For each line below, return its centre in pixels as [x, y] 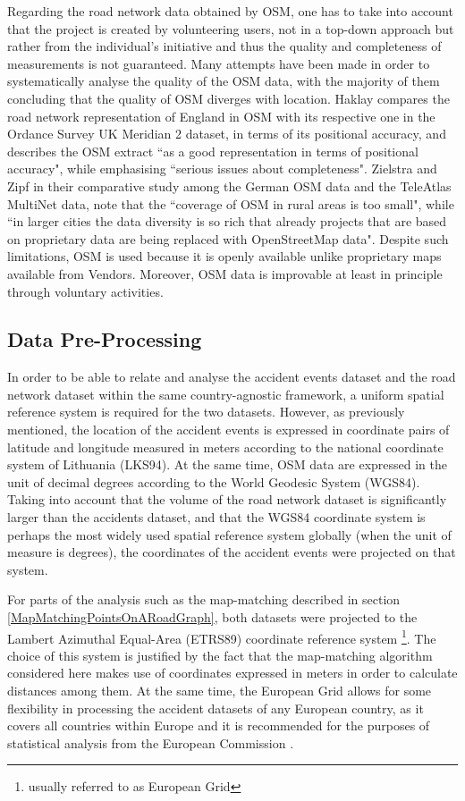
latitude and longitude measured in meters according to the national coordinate [225, 447]
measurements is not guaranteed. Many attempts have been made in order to [219, 63]
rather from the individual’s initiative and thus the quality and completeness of [224, 46]
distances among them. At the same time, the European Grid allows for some [220, 691]
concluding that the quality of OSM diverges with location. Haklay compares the [228, 98]
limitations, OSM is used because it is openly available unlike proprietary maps [224, 256]
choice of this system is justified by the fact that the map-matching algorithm [220, 655]
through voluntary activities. [85, 291]
